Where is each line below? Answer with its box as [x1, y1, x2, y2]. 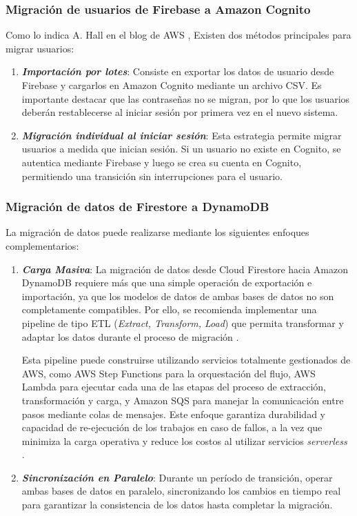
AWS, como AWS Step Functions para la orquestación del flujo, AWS [21, 366, 316, 380]
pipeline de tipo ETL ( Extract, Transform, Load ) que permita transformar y [21, 315, 344, 330]
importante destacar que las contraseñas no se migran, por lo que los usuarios [21, 91, 350, 106]
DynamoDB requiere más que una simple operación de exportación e [21, 275, 312, 290]
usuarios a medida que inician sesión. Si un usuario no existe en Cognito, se [21, 141, 341, 156]
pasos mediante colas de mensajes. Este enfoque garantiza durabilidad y [21, 406, 325, 421]
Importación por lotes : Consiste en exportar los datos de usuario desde [21, 64, 334, 79]
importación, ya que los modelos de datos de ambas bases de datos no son [21, 288, 334, 303]
